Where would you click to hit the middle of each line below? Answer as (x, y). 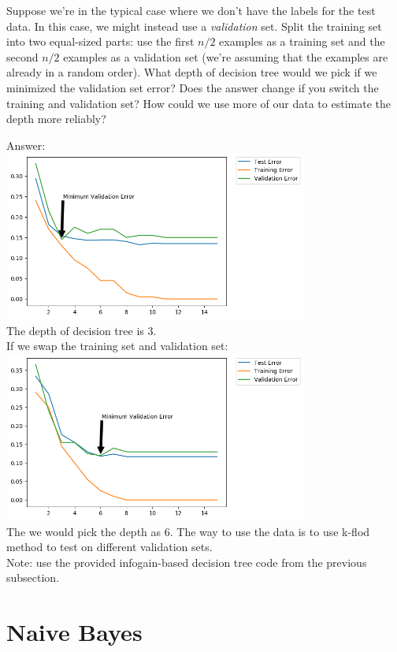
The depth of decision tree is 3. (82, 330)
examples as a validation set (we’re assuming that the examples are (226, 56)
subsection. (33, 577)
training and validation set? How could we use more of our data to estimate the (198, 103)
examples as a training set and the (302, 41)
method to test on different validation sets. (109, 547)
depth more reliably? (56, 119)
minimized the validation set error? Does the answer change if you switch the (193, 87)
